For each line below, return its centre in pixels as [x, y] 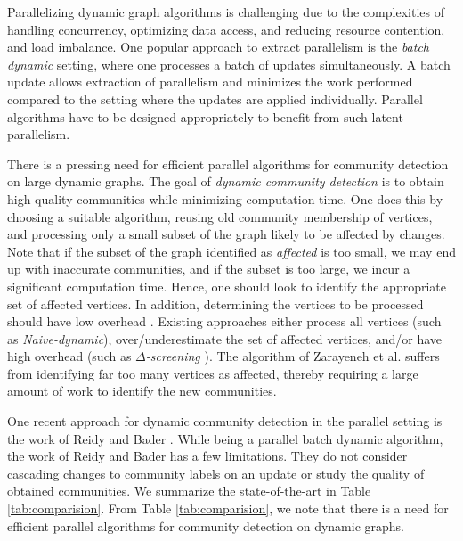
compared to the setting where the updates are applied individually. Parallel [215, 98]
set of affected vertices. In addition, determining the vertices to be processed [215, 303]
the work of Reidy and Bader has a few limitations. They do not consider [207, 456]
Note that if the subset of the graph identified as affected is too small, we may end [231, 251]
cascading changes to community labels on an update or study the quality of [216, 473]
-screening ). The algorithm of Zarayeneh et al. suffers [292, 356]
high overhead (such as [69, 356]
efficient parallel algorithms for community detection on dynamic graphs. [206, 525]
